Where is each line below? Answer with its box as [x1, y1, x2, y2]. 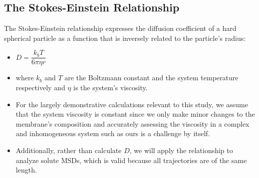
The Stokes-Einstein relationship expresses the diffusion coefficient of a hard [4, 23, 237, 33]
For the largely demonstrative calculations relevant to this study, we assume [15, 99, 248, 109]
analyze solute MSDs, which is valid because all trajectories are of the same [15, 155, 247, 165]
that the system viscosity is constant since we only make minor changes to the [15, 109, 255, 119]
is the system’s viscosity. [73, 82, 148, 93]
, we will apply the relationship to [129, 145, 233, 156]
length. [15, 165, 37, 175]
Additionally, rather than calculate [15, 145, 122, 156]
